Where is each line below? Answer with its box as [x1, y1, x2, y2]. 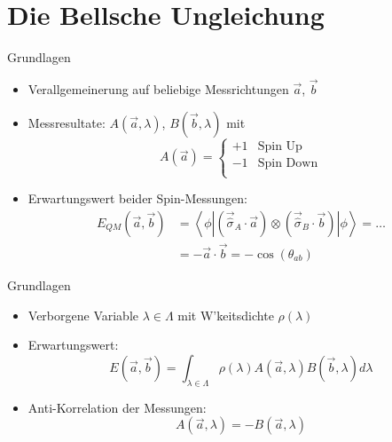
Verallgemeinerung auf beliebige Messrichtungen [27, 79, 289, 98]
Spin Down [257, 156, 318, 170]
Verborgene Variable [27, 305, 138, 324]
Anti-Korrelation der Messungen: [27, 398, 207, 416]
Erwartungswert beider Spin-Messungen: [27, 189, 247, 208]
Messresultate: [27, 113, 106, 131]
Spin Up [257, 139, 302, 153]
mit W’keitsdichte [177, 305, 274, 324]
